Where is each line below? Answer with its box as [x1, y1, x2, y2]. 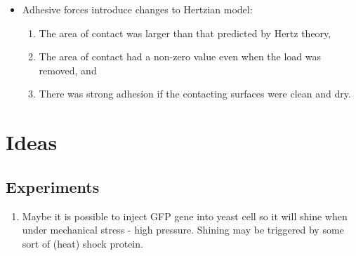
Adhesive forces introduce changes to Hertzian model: [22, 2, 253, 16]
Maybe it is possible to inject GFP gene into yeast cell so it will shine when [22, 208, 348, 223]
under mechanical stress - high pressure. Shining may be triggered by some [22, 222, 344, 237]
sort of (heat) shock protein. [22, 236, 143, 250]
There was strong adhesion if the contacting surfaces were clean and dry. [39, 86, 351, 101]
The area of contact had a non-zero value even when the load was [39, 49, 322, 64]
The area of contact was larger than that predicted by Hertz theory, [39, 25, 331, 40]
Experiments [6, 175, 100, 197]
